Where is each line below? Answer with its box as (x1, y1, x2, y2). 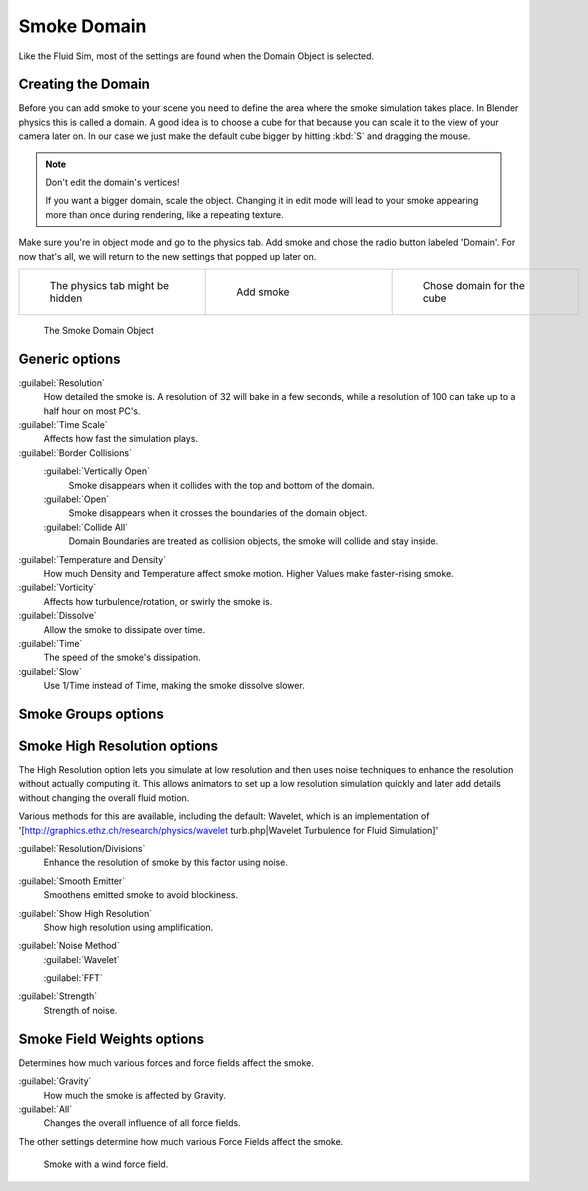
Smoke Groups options (18, 705, 164, 722)
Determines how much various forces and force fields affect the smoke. (18, 1056, 314, 1069)
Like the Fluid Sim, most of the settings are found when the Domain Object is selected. (18, 50, 375, 62)
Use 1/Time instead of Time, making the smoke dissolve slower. (43, 680, 305, 692)
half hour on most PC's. (43, 405, 141, 417)
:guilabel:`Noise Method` (18, 940, 120, 952)
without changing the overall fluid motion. (18, 791, 190, 804)
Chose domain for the (422, 278, 525, 292)
